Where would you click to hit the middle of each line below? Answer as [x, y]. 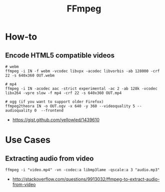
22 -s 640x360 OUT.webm [30, 75]
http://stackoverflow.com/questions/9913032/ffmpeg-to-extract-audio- [86, 179]
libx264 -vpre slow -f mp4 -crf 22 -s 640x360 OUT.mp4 [63, 93]
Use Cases [28, 140]
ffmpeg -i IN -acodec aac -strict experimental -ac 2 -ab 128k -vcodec [81, 88]
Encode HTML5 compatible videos [60, 55]
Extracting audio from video [49, 158]
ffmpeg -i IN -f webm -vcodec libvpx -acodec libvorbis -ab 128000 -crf [82, 71]
